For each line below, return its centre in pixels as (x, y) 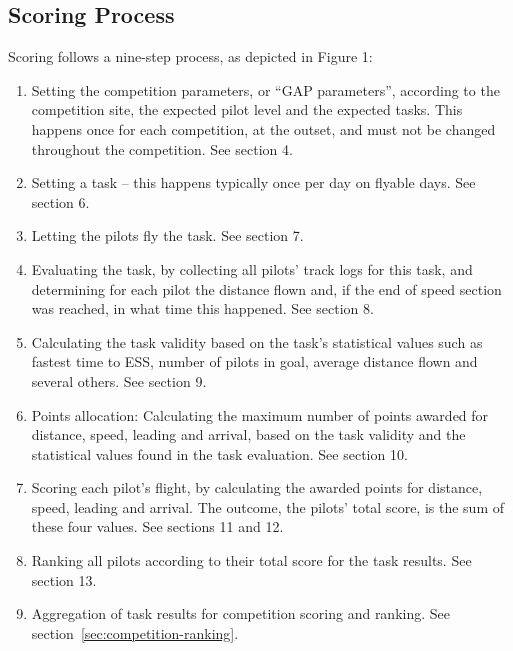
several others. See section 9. (119, 380)
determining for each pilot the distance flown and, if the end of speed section (266, 288)
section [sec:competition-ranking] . (135, 632)
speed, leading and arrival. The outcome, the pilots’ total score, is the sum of (268, 506)
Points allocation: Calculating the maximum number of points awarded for (260, 414)
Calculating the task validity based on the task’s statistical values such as (257, 341)
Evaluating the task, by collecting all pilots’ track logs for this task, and (252, 268)
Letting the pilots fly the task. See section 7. (167, 235)
